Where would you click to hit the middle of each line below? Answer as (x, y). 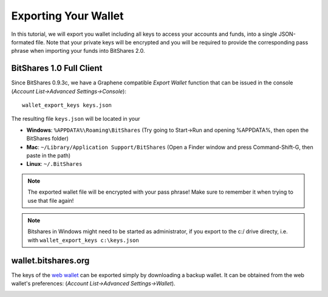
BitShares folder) (48, 138)
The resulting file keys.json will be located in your (76, 119)
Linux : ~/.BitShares (54, 164)
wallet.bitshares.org (50, 260)
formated (23, 42)
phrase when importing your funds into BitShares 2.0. (78, 51)
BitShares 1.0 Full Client (57, 68)
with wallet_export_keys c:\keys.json (83, 240)
